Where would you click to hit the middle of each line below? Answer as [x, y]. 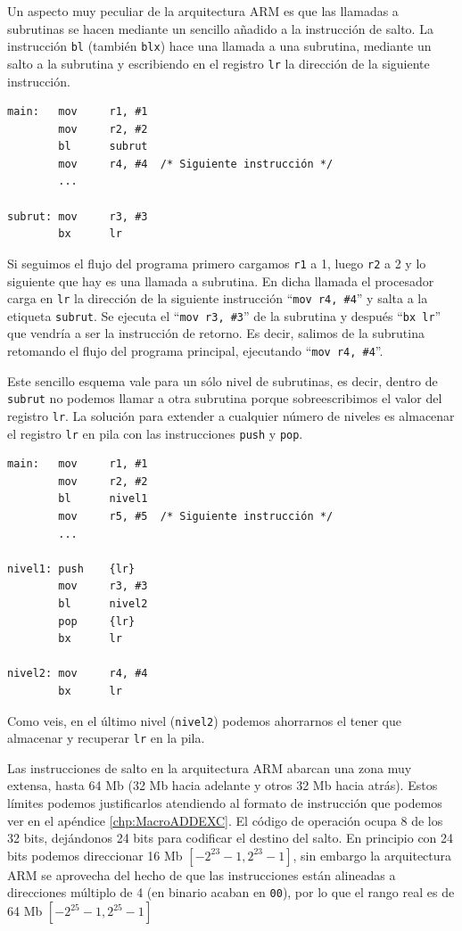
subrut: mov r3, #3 [78, 216]
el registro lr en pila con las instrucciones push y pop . [155, 433]
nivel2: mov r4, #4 [78, 674]
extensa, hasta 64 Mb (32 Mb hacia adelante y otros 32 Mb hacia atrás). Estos [223, 785]
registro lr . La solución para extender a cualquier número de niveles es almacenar [231, 415]
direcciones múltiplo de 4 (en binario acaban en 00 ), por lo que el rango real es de [231, 892]
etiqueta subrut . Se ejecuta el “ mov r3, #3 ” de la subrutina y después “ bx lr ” [224, 315]
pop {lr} [97, 621]
